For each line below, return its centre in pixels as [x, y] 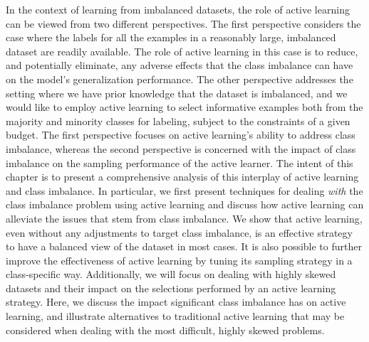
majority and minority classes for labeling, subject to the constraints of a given [178, 121]
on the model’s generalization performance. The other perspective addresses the [180, 79]
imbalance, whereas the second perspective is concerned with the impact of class [181, 148]
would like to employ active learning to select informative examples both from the [184, 107]
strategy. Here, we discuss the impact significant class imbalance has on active [176, 302]
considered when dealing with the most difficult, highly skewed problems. [165, 330]
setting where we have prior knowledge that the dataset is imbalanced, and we [177, 93]
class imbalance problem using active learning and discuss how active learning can [185, 204]
